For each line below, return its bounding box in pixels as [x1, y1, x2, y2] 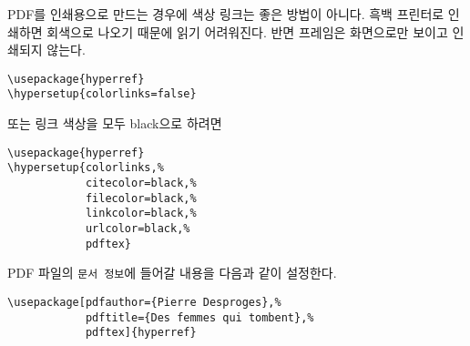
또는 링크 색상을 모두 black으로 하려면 [7, 114, 222, 133]
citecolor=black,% [85, 177, 197, 189]
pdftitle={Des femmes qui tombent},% [85, 310, 314, 324]
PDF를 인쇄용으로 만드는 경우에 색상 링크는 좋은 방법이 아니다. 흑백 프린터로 [7, 5, 444, 23]
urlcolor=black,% [85, 221, 190, 235]
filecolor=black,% [85, 191, 197, 205]
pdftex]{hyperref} [85, 326, 197, 340]
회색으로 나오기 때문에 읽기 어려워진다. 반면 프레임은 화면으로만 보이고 [46, 22, 448, 41]
